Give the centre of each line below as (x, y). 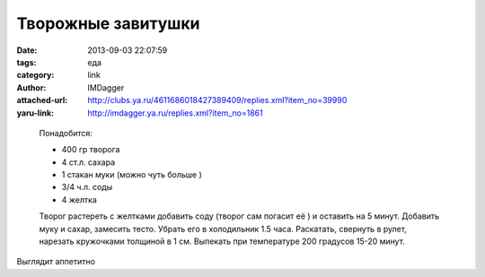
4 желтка (79, 199)
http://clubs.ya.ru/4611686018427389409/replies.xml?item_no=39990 (217, 100)
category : (35, 75)
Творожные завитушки (108, 23)
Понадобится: (66, 133)
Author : (31, 87)
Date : (27, 50)
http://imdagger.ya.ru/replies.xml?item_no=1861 (176, 113)
